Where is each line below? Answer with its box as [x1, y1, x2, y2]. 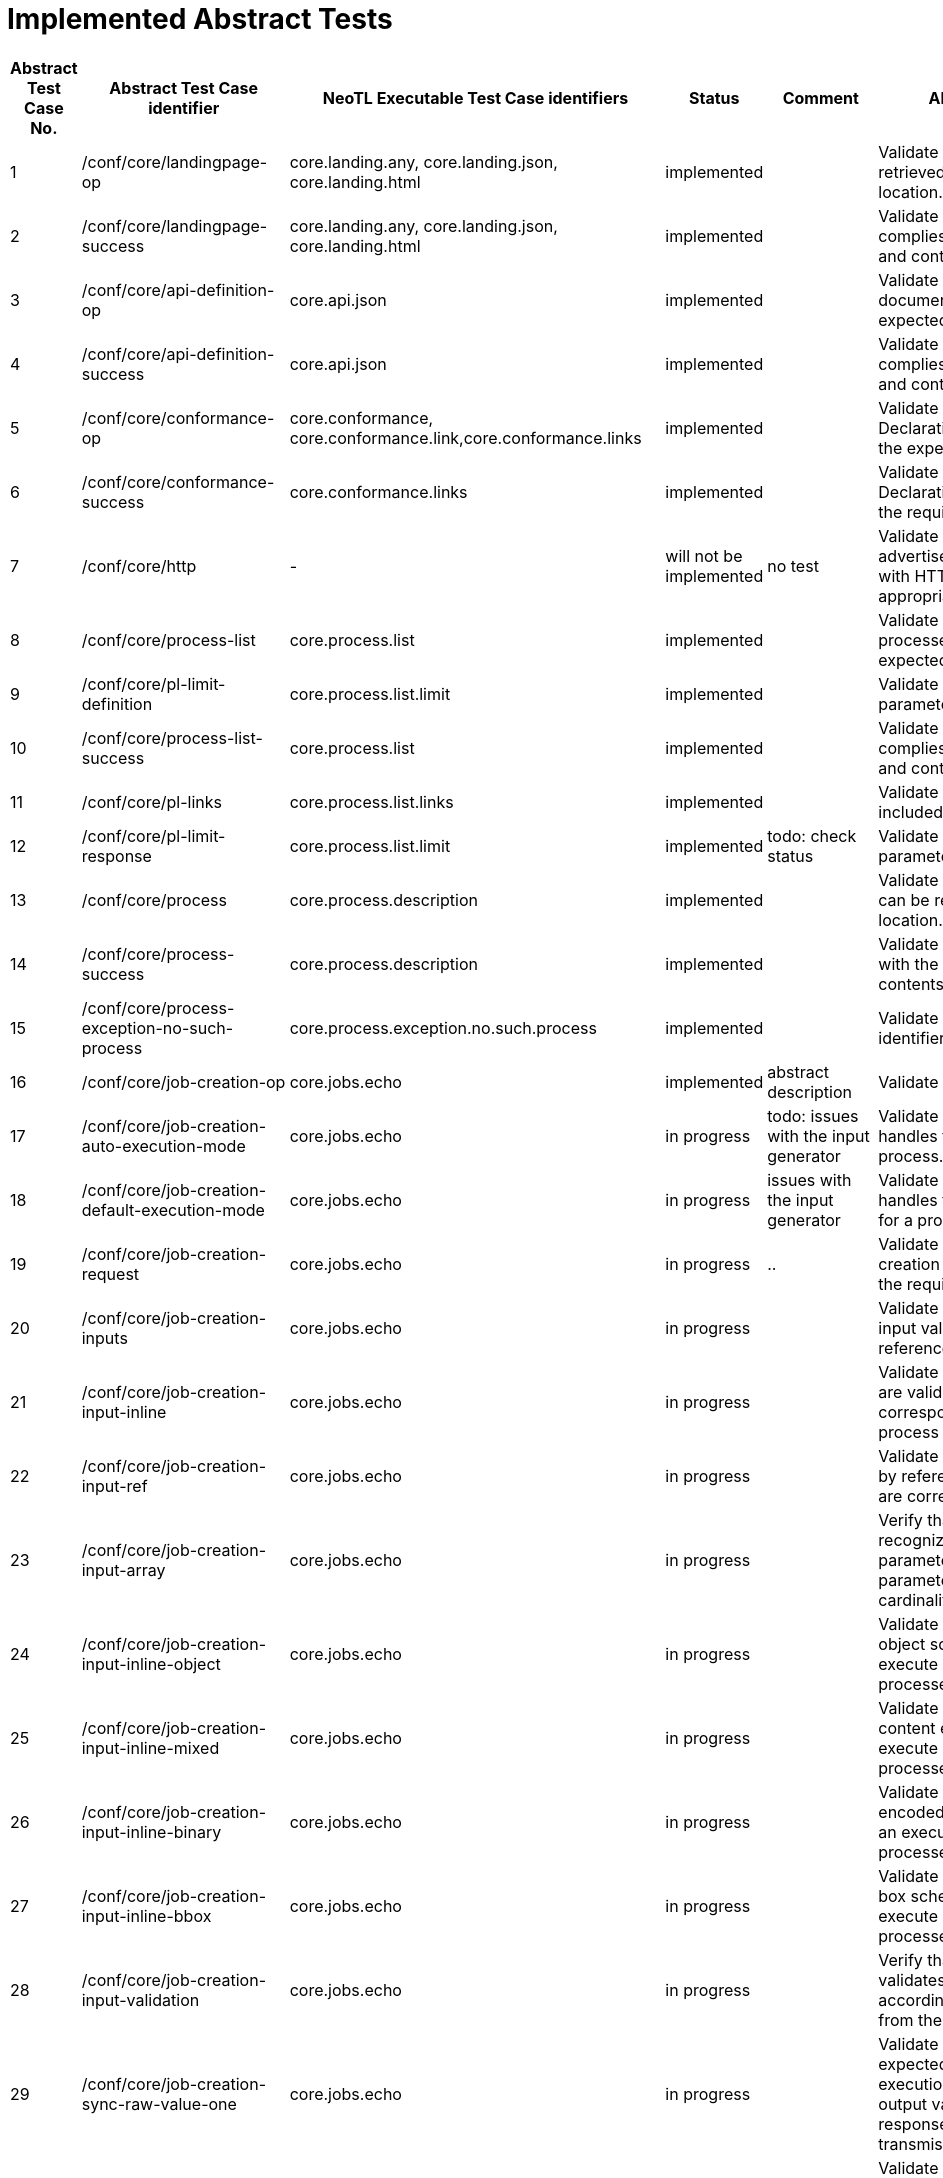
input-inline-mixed [81, 1737, 220, 1758]
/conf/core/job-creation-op [81, 1071, 286, 1092]
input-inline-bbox [81, 1905, 212, 1926]
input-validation [81, 1989, 200, 2010]
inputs [81, 1327, 128, 1348]
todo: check [767, 825, 857, 846]
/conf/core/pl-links [81, 791, 222, 812]
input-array [81, 1559, 166, 1580]
